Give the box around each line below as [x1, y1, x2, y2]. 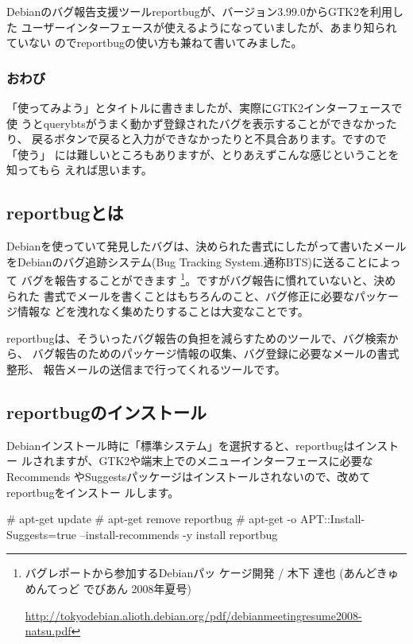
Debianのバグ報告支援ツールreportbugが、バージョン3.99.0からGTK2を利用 [6, 3, 392, 19]
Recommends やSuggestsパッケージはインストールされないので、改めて [6, 467, 371, 484]
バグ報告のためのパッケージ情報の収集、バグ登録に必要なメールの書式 [32, 345, 399, 362]
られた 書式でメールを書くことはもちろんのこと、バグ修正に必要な [6, 287, 355, 304]
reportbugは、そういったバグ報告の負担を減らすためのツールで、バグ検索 [6, 329, 388, 346]
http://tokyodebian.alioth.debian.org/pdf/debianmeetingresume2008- [25, 607, 362, 623]
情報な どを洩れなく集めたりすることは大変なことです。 [17, 303, 309, 320]
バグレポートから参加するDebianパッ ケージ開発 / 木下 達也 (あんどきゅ [25, 564, 399, 581]
